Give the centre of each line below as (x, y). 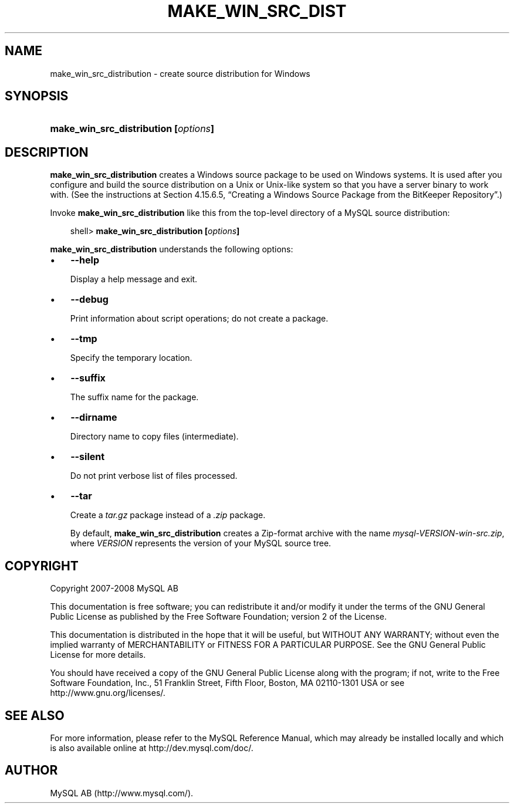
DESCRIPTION (47, 152)
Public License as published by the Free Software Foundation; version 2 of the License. (218, 617)
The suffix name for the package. (134, 397)
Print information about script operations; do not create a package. (199, 319)
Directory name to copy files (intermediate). (154, 437)
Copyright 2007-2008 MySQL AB (114, 589)
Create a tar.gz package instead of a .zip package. (168, 515)
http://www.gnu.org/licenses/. (108, 693)
